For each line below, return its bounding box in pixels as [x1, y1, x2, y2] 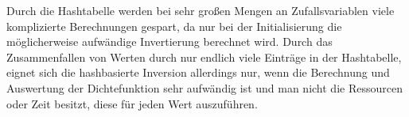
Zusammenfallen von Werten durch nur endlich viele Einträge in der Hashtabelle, [6, 48, 402, 65]
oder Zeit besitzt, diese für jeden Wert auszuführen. [6, 95, 258, 111]
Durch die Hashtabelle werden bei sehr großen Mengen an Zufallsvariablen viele [6, 2, 395, 18]
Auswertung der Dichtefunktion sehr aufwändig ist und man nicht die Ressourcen [6, 79, 403, 96]
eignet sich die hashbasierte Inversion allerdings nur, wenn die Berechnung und [6, 64, 390, 81]
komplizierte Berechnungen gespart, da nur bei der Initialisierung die [6, 17, 342, 34]
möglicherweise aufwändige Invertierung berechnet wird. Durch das [6, 33, 333, 50]
